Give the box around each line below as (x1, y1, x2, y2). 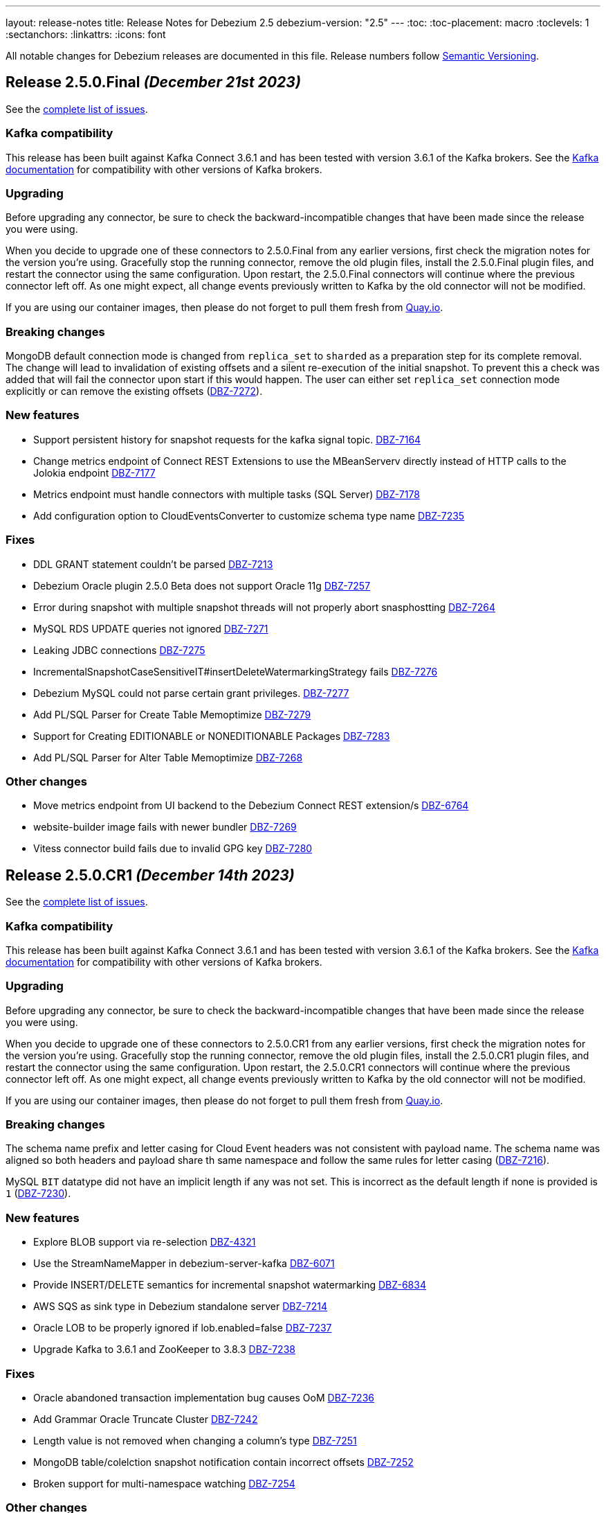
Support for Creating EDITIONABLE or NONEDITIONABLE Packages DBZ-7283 (33, 729, 390, 742)
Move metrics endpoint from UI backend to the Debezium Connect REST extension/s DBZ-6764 (33, 799, 469, 812)
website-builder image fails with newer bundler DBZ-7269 (33, 821, 297, 833)
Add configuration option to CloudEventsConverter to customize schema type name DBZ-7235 (33, 509, 465, 522)
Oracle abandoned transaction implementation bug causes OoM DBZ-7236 (33, 1391, 374, 1404)
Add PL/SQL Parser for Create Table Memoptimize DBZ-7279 (33, 708, 311, 720)
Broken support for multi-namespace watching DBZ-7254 (33, 1477, 295, 1489)
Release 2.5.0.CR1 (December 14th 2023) (6, 866, 295, 884)
